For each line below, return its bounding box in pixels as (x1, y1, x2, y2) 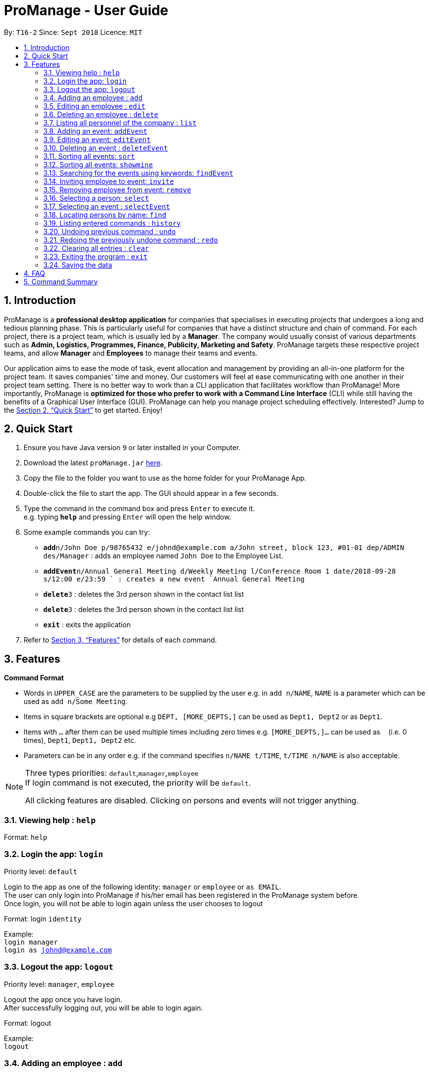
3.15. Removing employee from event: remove (43, 185, 191, 194)
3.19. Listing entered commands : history (43, 218, 181, 227)
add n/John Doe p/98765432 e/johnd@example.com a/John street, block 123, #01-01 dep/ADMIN (43, 544, 404, 552)
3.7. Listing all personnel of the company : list (43, 118, 197, 127)
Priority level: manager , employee (4, 980, 115, 988)
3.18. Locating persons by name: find (43, 210, 166, 219)
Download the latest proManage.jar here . (24, 459, 163, 467)
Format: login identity (4, 914, 82, 923)
